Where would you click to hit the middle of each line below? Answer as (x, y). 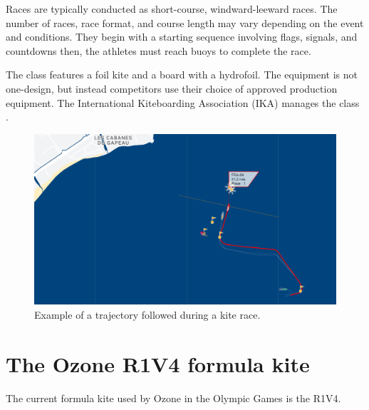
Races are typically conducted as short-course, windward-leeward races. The (172, 9)
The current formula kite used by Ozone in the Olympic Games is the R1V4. (173, 398)
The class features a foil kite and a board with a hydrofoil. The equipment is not (182, 75)
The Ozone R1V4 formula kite (158, 363)
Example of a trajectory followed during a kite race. (147, 315)
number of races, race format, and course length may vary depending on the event (185, 22)
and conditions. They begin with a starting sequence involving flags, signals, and (182, 37)
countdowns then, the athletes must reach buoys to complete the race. (158, 50)
